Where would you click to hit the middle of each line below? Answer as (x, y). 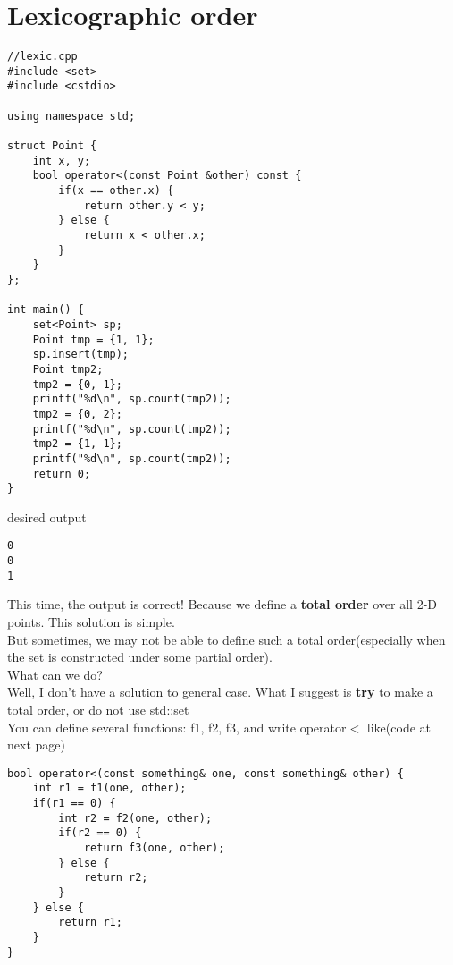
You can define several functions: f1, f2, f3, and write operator (177, 727)
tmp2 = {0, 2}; (77, 414)
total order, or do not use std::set (98, 709)
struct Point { (52, 146)
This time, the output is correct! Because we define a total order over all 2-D (222, 604)
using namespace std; (71, 116)
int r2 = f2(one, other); (135, 818)
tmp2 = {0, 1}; (77, 384)
